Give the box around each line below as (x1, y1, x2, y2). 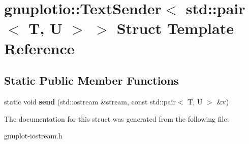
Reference (4, 38, 75, 58)
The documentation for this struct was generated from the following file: (4, 113, 229, 124)
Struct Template (116, 18, 234, 39)
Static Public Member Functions (4, 73, 179, 88)
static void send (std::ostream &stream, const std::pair (4, 96, 176, 106)
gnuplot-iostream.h (4, 130, 63, 141)
